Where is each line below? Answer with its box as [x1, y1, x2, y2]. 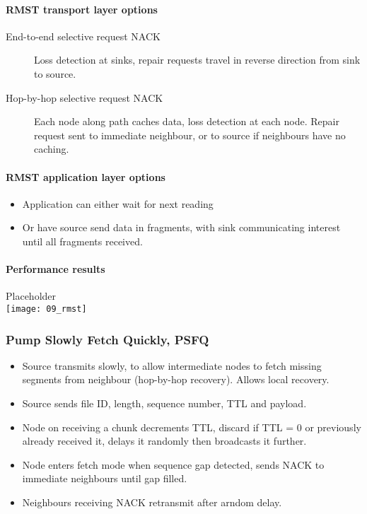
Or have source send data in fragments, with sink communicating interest [22, 220, 341, 235]
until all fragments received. [22, 233, 143, 248]
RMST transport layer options [6, 1, 158, 16]
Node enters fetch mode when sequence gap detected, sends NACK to [22, 457, 325, 472]
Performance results [6, 262, 105, 276]
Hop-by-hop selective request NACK [6, 90, 163, 105]
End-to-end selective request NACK [6, 28, 161, 43]
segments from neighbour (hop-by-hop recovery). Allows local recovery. [22, 372, 330, 387]
